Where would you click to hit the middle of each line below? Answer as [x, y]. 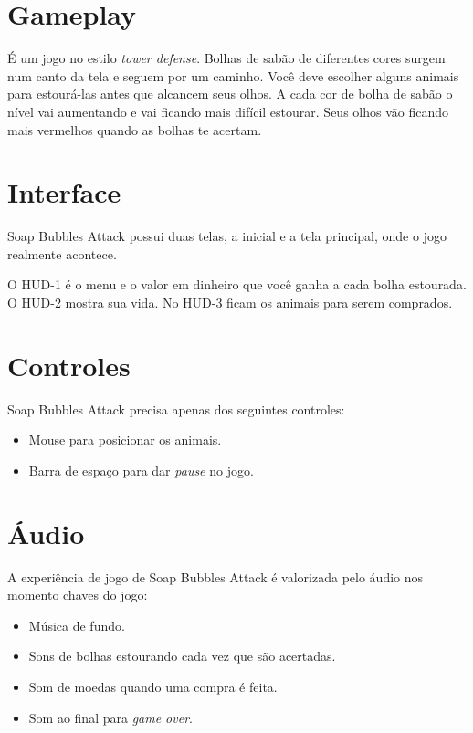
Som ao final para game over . [110, 717]
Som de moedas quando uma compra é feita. [153, 686]
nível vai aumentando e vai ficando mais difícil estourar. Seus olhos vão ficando [228, 111]
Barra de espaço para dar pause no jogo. [141, 470]
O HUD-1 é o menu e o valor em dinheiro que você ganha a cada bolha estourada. [237, 284]
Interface [64, 192]
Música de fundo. [77, 625]
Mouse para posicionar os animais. [125, 440]
